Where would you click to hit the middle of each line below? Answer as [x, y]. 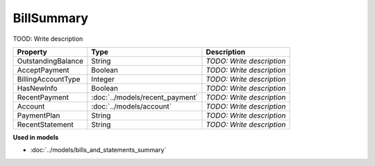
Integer [103, 79]
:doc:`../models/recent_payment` [145, 97]
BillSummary [51, 18]
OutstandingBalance [50, 61]
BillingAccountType [49, 79]
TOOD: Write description [48, 39]
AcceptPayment [43, 70]
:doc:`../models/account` [132, 106]
